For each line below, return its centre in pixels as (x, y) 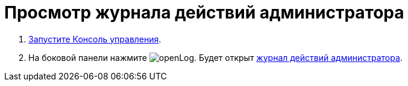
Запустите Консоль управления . (95, 39)
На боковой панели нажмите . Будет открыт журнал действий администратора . (215, 57)
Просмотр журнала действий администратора (204, 13)
